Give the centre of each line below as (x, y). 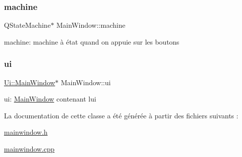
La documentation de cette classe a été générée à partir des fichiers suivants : (121, 115)
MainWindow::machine (91, 25)
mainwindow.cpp (29, 149)
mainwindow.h (26, 132)
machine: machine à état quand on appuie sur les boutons (92, 41)
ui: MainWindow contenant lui (50, 99)
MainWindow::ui (86, 82)
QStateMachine (28, 25)
